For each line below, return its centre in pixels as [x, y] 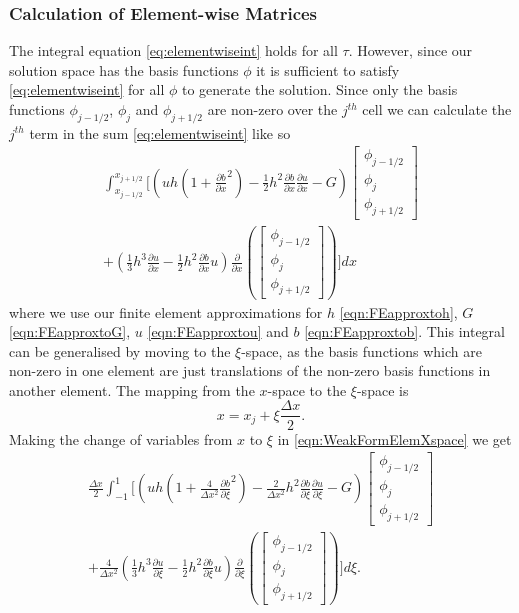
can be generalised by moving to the [120, 350]
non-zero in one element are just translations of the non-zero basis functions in [250, 370]
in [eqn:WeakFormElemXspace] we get [394, 438]
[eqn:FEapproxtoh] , [398, 311]
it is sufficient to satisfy [328, 69]
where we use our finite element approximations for [166, 311]
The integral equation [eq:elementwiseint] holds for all [173, 50]
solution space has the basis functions [124, 69]
